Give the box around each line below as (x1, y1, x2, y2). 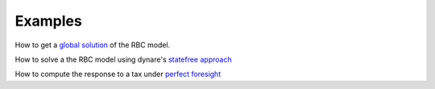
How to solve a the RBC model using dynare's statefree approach (14, 55, 233, 64)
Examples (14, 12, 82, 30)
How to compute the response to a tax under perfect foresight (14, 69, 222, 79)
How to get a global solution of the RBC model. (14, 40, 171, 50)
